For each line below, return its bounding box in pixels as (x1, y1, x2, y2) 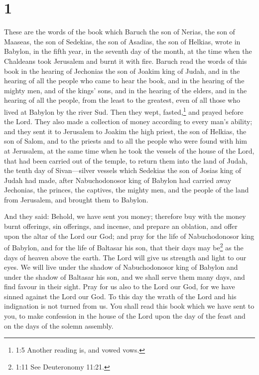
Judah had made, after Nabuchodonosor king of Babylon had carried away (4, 175, 232, 185)
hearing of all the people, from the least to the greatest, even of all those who (4, 95, 240, 105)
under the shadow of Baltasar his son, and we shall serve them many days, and (4, 271, 245, 282)
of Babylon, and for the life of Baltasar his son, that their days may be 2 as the (4, 241, 244, 252)
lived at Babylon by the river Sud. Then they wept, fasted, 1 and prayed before (4, 105, 244, 117)
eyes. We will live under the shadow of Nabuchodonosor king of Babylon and (4, 262, 238, 272)
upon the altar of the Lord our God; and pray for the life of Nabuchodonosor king (4, 230, 255, 241)
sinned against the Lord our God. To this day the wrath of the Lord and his (4, 291, 237, 301)
